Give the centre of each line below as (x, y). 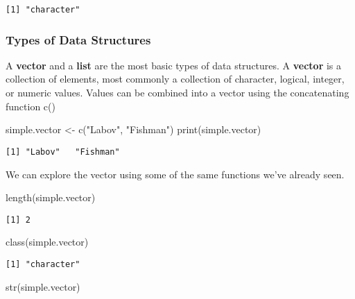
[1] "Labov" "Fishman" (63, 152)
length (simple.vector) (51, 197)
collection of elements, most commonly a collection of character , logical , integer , (175, 79)
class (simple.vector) (47, 242)
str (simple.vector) (43, 286)
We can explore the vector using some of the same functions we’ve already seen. (175, 174)
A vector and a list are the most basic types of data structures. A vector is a (174, 65)
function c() (31, 106)
